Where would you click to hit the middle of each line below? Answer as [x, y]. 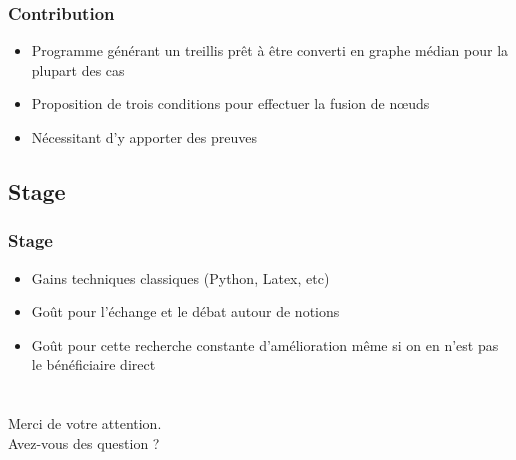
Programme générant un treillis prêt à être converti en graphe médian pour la [270, 50]
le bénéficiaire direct [93, 364]
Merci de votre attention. [85, 423]
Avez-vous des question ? [84, 442]
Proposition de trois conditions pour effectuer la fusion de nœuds [230, 103]
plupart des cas [78, 69]
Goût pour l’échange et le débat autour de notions [185, 311]
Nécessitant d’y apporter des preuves [144, 137]
